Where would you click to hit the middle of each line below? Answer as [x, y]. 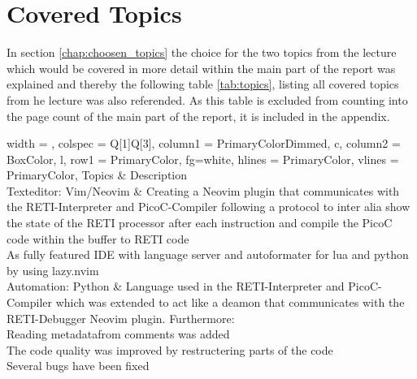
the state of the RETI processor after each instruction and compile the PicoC [200, 223]
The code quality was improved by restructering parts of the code [170, 349]
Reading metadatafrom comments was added [118, 334]
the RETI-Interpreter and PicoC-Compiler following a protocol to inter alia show [208, 207]
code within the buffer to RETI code [98, 238]
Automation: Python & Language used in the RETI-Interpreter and [176, 286]
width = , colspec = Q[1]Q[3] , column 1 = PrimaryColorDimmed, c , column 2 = [204, 143]
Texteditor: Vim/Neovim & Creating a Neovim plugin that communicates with [203, 190]
